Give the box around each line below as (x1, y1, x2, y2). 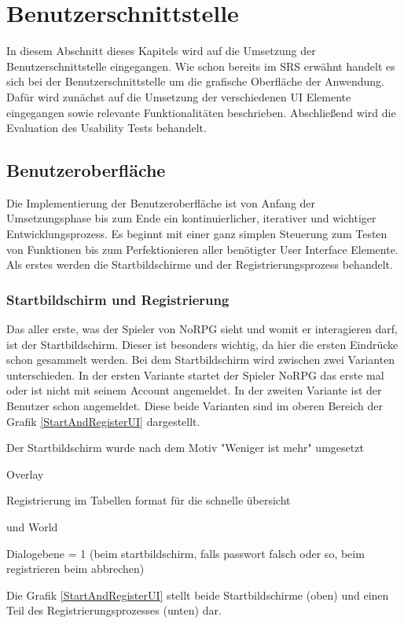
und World (6, 519, 58, 535)
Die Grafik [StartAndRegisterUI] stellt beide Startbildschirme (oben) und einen (6, 586, 389, 603)
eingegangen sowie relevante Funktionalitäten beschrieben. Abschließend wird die (6, 104, 396, 120)
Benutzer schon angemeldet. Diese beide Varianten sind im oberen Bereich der (6, 398, 383, 414)
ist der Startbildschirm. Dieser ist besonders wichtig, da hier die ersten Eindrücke (6, 336, 398, 352)
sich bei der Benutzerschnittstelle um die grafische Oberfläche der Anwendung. (6, 73, 384, 90)
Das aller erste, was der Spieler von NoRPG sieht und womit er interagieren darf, (6, 321, 398, 337)
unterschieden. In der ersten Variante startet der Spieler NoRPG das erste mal (6, 366, 384, 383)
